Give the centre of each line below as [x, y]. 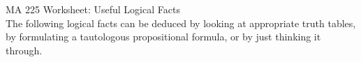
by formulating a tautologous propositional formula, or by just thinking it [163, 37]
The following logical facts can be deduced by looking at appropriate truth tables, [181, 23]
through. [24, 50]
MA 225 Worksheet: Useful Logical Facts [93, 9]
